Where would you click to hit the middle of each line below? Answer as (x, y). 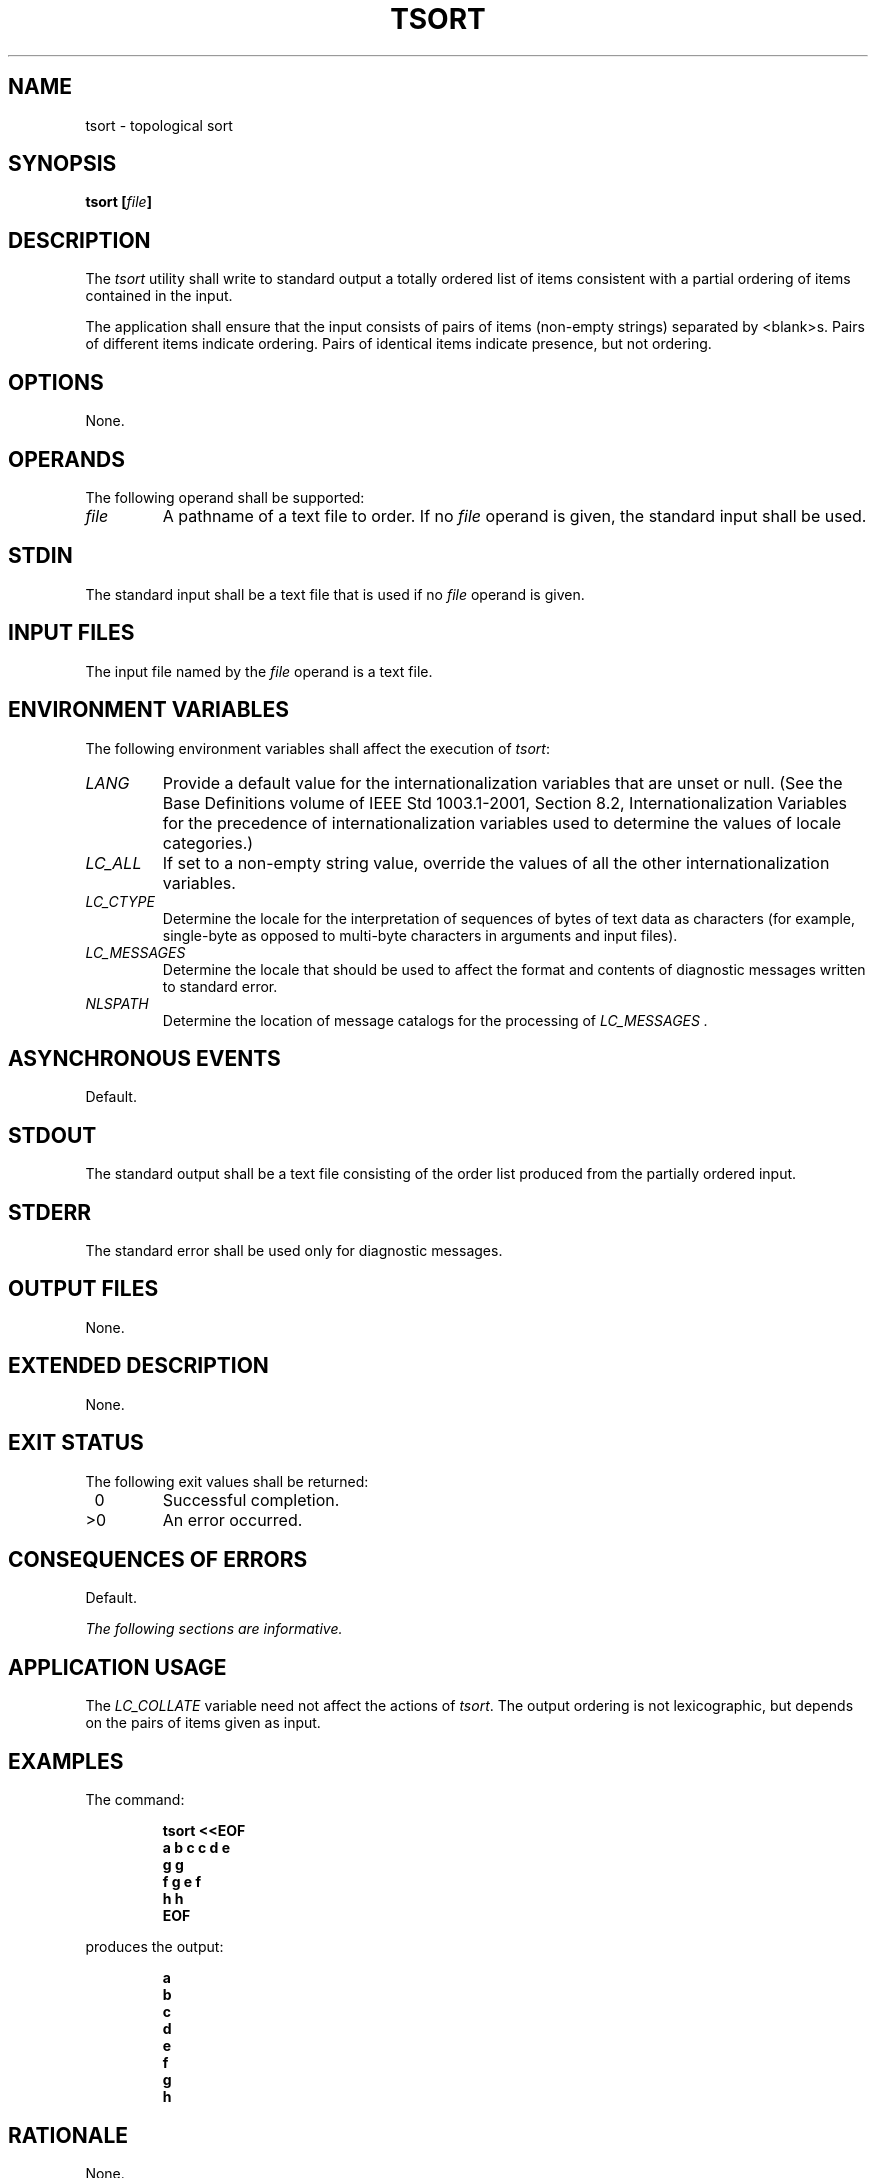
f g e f (182, 1882)
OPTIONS (56, 382)
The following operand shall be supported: (225, 497)
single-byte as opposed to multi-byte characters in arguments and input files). (420, 935)
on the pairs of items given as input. (203, 1723)
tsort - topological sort (159, 125)
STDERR (50, 1212)
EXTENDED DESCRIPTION (138, 1366)
